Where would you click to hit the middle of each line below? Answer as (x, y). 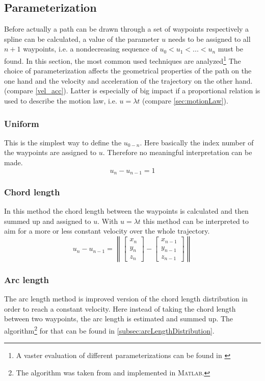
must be (230, 49)
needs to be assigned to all (209, 39)
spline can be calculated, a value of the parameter (82, 39)
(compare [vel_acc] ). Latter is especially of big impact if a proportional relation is (132, 91)
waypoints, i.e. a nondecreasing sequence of (90, 49)
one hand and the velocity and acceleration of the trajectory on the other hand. (128, 80)
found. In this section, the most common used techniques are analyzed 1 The (123, 60)
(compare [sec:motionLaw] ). (185, 101)
